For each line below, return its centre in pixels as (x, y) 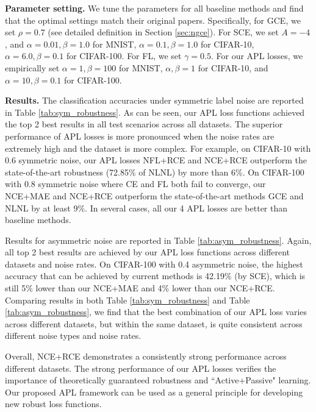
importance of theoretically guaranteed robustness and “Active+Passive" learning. (158, 380)
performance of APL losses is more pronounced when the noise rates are (140, 136)
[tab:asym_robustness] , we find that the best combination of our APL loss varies (156, 312)
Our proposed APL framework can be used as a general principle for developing (154, 392)
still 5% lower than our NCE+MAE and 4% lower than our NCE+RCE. (140, 288)
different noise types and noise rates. (73, 336)
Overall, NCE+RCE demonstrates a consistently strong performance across (146, 356)
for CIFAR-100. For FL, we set (124, 56)
